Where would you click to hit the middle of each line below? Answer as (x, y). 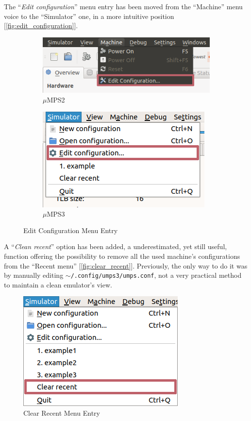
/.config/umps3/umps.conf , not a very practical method (156, 275)
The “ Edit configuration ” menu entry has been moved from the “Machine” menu (123, 6)
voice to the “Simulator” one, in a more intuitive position (89, 16)
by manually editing (34, 275)
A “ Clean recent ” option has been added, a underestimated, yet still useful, (116, 246)
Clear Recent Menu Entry (62, 413)
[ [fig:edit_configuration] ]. (41, 25)
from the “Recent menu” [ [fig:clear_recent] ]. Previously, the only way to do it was (126, 265)
